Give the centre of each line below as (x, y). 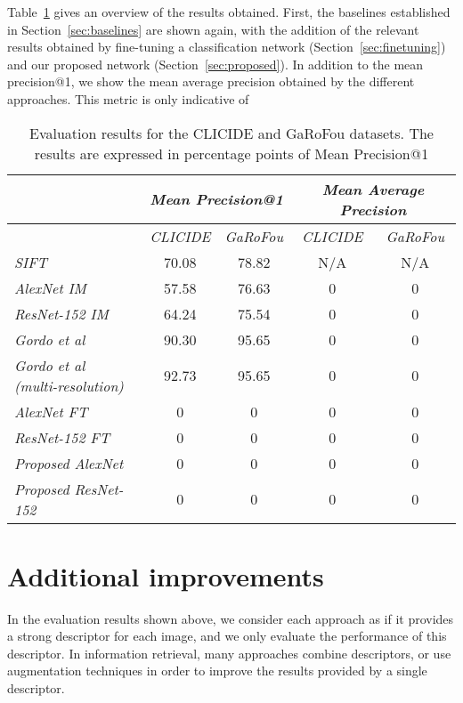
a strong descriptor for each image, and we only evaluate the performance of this (227, 636)
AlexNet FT (51, 411)
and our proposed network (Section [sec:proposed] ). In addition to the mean (215, 64)
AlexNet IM (50, 287)
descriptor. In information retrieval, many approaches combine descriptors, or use (229, 653)
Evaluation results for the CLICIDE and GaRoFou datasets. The (231, 133)
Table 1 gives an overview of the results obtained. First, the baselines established (229, 12)
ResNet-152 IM (61, 313)
